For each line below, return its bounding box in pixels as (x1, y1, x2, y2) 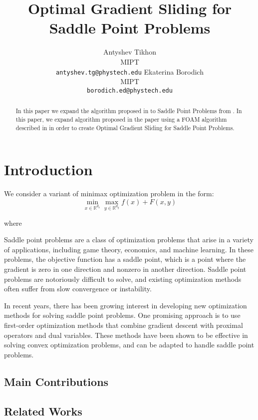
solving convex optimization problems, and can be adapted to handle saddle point (4, 339, 255, 350)
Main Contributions (4, 373, 109, 389)
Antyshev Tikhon (103, 47, 156, 57)
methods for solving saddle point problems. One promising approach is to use (4, 310, 241, 320)
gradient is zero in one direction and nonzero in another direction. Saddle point (4, 264, 247, 274)
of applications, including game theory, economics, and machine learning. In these (4, 244, 254, 254)
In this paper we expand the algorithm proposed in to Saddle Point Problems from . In (15, 107, 242, 115)
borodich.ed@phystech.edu (87, 87, 173, 94)
